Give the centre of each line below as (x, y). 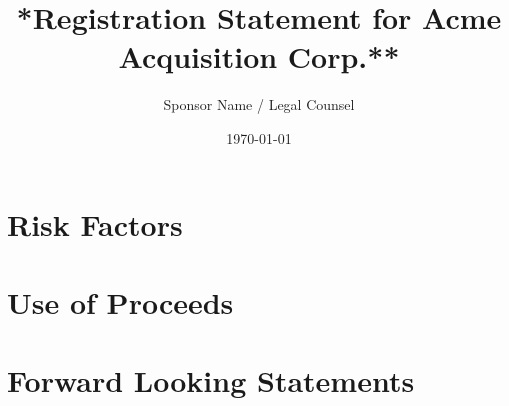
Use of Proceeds (120, 301)
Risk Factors (95, 223)
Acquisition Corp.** (259, 56)
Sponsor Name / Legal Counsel (259, 104)
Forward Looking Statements (211, 380)
